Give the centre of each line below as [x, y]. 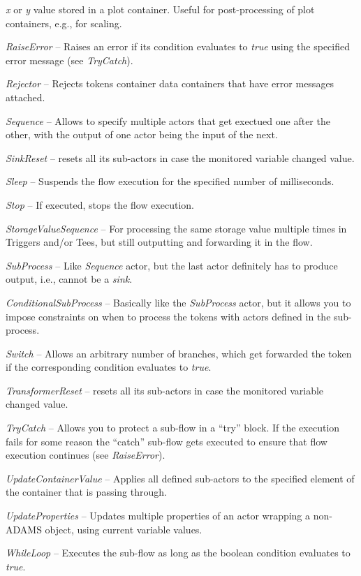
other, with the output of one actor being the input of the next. [142, 134]
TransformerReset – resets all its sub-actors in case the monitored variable [165, 390]
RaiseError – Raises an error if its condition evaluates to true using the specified [178, 46]
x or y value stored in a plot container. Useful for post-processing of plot [160, 9]
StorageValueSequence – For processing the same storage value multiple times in [176, 228]
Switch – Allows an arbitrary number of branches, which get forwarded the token [179, 353]
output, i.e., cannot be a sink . [69, 279]
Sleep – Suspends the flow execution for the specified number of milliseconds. [170, 181]
